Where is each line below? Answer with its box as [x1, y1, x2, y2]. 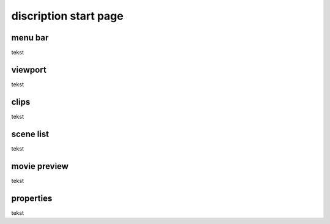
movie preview [11, 161, 69, 171]
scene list [11, 129, 50, 139]
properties [11, 193, 53, 203]
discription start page [11, 9, 123, 23]
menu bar [11, 32, 49, 43]
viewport [11, 64, 47, 75]
